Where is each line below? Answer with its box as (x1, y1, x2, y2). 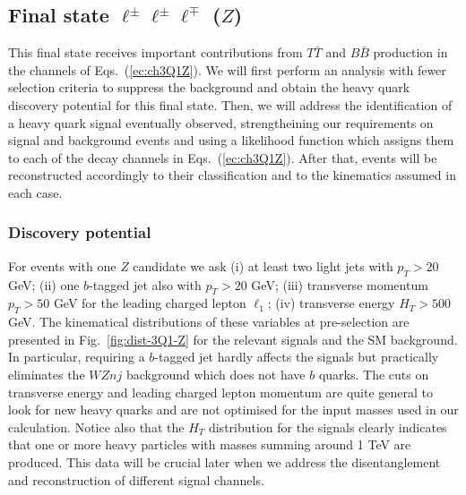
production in (373, 43, 448, 62)
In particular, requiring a (8, 347, 145, 366)
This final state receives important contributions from (8, 43, 303, 62)
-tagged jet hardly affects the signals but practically (154, 347, 439, 366)
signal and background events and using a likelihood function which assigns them (8, 131, 454, 149)
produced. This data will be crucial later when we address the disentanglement (8, 452, 441, 471)
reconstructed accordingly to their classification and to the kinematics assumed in (8, 166, 456, 184)
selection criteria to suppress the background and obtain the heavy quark (8, 78, 410, 97)
